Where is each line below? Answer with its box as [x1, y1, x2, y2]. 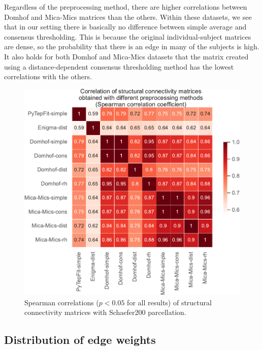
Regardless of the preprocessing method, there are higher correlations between [4, 2, 247, 12]
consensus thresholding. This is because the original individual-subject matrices [4, 31, 251, 42]
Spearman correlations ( [24, 297, 99, 307]
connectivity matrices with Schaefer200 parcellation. [24, 307, 186, 317]
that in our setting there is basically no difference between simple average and [4, 21, 247, 32]
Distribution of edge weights [4, 332, 156, 347]
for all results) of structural [127, 297, 212, 307]
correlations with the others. [4, 71, 92, 82]
